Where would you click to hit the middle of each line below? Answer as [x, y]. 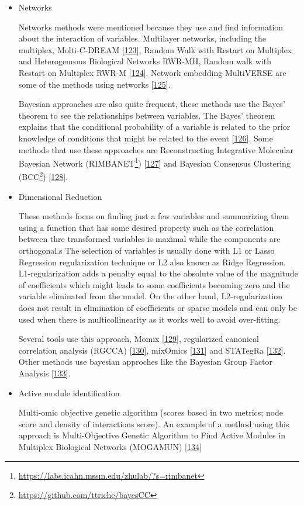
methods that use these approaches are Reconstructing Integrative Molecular [156, 149]
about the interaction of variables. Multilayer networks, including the [142, 38]
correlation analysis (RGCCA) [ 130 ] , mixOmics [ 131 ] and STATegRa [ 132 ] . [152, 350]
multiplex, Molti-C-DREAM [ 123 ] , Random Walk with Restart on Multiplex [155, 49]
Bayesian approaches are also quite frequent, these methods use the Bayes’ [152, 104]
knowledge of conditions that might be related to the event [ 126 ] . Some [146, 138]
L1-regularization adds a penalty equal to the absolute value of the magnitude [158, 273]
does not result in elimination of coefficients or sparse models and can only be [158, 307]
